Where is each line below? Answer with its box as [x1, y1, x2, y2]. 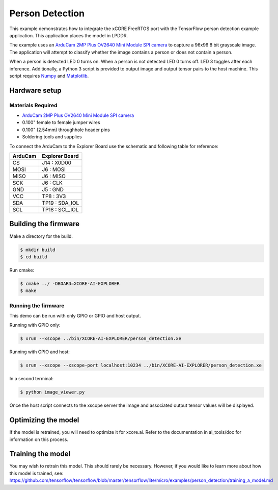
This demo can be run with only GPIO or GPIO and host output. [9, 312, 141, 318]
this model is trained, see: [9, 470, 64, 476]
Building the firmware [9, 219, 80, 228]
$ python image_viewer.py [20, 389, 85, 395]
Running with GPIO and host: [9, 349, 70, 355]
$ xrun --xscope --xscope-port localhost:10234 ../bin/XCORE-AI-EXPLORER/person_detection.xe [20, 362, 262, 369]
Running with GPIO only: [9, 322, 61, 328]
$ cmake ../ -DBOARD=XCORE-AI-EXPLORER [20, 281, 120, 286]
